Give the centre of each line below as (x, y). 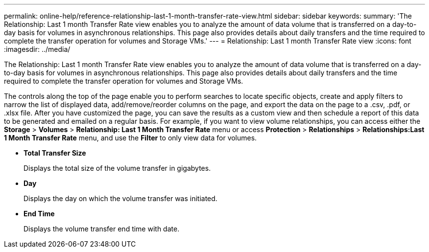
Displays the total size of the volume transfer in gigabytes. (117, 168)
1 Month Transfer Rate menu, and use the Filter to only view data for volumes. (131, 138)
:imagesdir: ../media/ (37, 49)
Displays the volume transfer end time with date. (102, 229)
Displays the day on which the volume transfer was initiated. (120, 198)
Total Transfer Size (55, 153)
